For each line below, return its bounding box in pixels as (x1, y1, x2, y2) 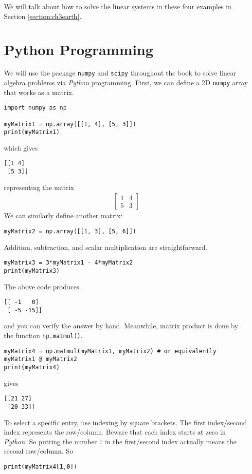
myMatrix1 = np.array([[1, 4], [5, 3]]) (4, 120, 137, 128)
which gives (4, 142, 38, 152)
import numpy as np (4, 104, 67, 112)
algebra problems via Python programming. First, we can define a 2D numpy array (4, 77, 248, 87)
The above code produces (4, 281, 79, 291)
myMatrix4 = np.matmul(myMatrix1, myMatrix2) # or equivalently (4, 347, 216, 355)
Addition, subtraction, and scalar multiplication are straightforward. (4, 242, 208, 252)
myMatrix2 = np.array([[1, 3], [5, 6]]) (4, 228, 137, 235)
